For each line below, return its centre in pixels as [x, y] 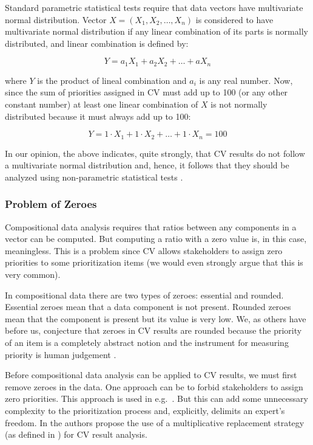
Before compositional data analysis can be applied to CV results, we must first [151, 375]
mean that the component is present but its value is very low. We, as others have [156, 318]
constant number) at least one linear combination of [102, 104]
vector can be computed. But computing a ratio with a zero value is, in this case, [156, 239]
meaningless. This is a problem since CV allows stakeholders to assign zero [144, 250]
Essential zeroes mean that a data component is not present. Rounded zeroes [148, 307]
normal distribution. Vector [56, 19]
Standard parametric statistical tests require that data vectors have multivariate [154, 7]
